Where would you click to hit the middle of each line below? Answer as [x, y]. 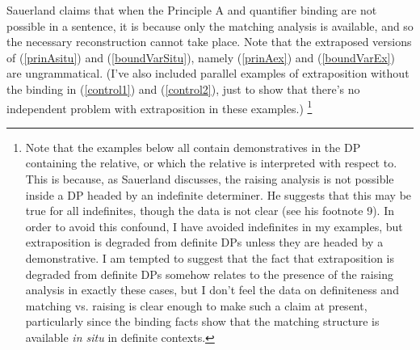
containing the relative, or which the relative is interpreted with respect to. [211, 163]
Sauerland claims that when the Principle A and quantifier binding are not [192, 10]
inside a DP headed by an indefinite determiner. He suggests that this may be [218, 194]
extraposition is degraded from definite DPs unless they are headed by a [204, 242]
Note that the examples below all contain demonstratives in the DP [193, 147]
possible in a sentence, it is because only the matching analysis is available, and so [210, 25]
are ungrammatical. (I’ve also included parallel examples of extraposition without [208, 73]
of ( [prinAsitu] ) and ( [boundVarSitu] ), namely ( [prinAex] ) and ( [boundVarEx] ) [201, 57]
